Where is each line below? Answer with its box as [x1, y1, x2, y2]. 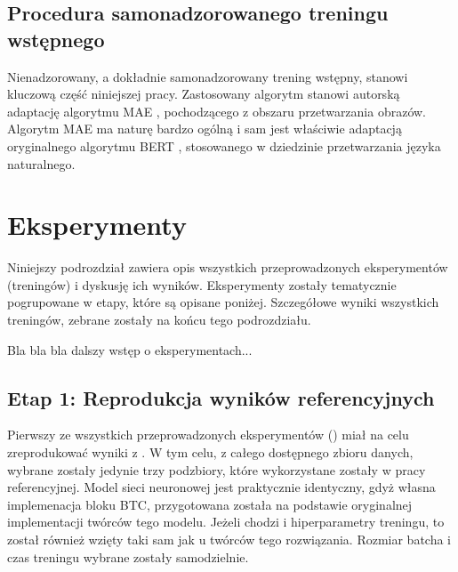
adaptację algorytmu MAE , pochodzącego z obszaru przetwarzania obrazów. [7, 101, 427, 120]
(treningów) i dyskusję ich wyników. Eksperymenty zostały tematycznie [7, 275, 397, 294]
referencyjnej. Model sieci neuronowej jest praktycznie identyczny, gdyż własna [7, 478, 436, 496]
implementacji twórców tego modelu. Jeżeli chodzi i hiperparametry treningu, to [7, 512, 445, 531]
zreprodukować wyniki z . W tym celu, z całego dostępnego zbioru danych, [7, 443, 414, 462]
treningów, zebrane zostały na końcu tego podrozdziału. [7, 310, 311, 329]
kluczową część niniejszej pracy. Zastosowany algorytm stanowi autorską [7, 85, 400, 103]
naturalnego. [7, 154, 76, 173]
